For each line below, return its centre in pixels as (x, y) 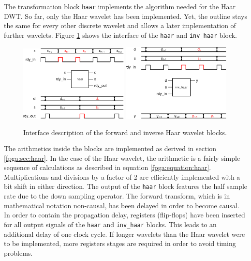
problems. (18, 253)
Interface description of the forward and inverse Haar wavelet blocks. (125, 132)
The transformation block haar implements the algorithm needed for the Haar (120, 6)
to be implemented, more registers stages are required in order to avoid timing (120, 243)
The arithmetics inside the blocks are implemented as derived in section (110, 148)
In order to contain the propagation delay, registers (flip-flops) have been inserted (125, 215)
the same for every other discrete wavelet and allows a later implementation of (120, 25)
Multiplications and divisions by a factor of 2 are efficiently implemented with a (122, 177)
